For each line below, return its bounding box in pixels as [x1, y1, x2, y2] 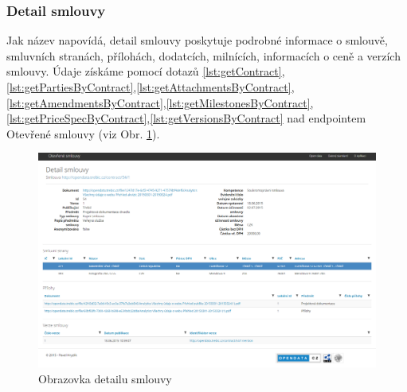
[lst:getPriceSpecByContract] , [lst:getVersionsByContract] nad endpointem [6, 110, 366, 126]
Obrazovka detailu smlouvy [38, 370, 172, 386]
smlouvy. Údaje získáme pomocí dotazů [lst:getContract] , [6, 63, 285, 80]
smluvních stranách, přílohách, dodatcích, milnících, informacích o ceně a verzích [6, 47, 401, 64]
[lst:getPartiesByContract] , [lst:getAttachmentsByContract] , [6, 79, 295, 95]
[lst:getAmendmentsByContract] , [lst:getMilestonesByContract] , [6, 94, 314, 111]
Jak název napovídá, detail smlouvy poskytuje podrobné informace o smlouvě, [6, 32, 388, 49]
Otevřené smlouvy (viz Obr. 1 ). [6, 125, 160, 142]
